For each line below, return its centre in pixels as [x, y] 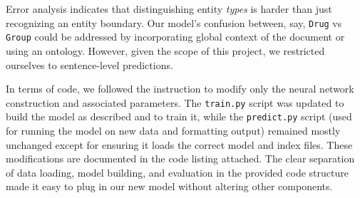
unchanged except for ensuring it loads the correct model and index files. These [179, 144]
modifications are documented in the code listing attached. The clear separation [180, 158]
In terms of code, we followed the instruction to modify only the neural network [180, 89]
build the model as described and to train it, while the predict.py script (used [179, 116]
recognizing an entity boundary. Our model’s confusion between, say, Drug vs [174, 22]
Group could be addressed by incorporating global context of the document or [175, 37]
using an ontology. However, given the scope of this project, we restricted [165, 50]
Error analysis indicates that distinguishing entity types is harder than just [169, 9]
